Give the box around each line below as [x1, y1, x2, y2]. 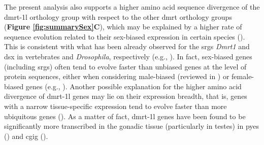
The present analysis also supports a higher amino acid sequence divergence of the [4, 2, 260, 12]
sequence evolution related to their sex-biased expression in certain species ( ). [4, 31, 245, 42]
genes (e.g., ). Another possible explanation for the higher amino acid [25, 81, 242, 91]
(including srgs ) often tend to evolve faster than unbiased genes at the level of [4, 61, 247, 71]
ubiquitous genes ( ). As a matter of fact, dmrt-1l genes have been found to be [4, 111, 246, 121]
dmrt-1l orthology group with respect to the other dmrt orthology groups [4, 11, 232, 22]
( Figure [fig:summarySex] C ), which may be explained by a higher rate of [4, 21, 242, 32]
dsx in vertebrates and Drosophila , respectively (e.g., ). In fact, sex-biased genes [4, 51, 252, 61]
